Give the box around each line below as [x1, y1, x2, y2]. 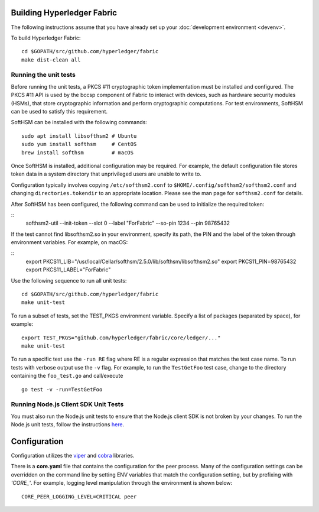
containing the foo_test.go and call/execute [11, 372, 123, 380]
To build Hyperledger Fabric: [11, 34, 81, 41]
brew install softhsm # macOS [21, 149, 134, 156]
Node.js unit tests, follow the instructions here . [11, 421, 124, 428]
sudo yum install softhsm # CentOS [21, 141, 137, 148]
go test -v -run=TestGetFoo [21, 386, 103, 393]
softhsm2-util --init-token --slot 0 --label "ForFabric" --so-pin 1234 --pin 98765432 [25, 219, 230, 227]
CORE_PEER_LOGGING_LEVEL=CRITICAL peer [21, 493, 137, 500]
